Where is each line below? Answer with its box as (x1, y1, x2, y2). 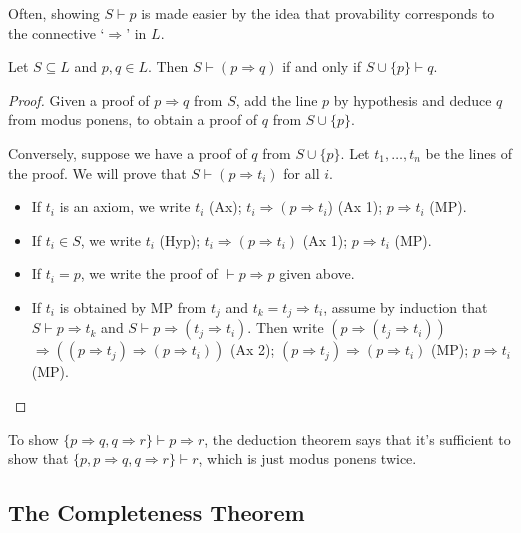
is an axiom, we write (59, 196, 191, 217)
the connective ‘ (8, 22, 105, 43)
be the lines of (425, 142, 512, 163)
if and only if (282, 56, 362, 77)
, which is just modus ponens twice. (198, 448, 417, 469)
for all (283, 162, 320, 183)
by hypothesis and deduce (333, 89, 492, 110)
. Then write (247, 317, 324, 338)
